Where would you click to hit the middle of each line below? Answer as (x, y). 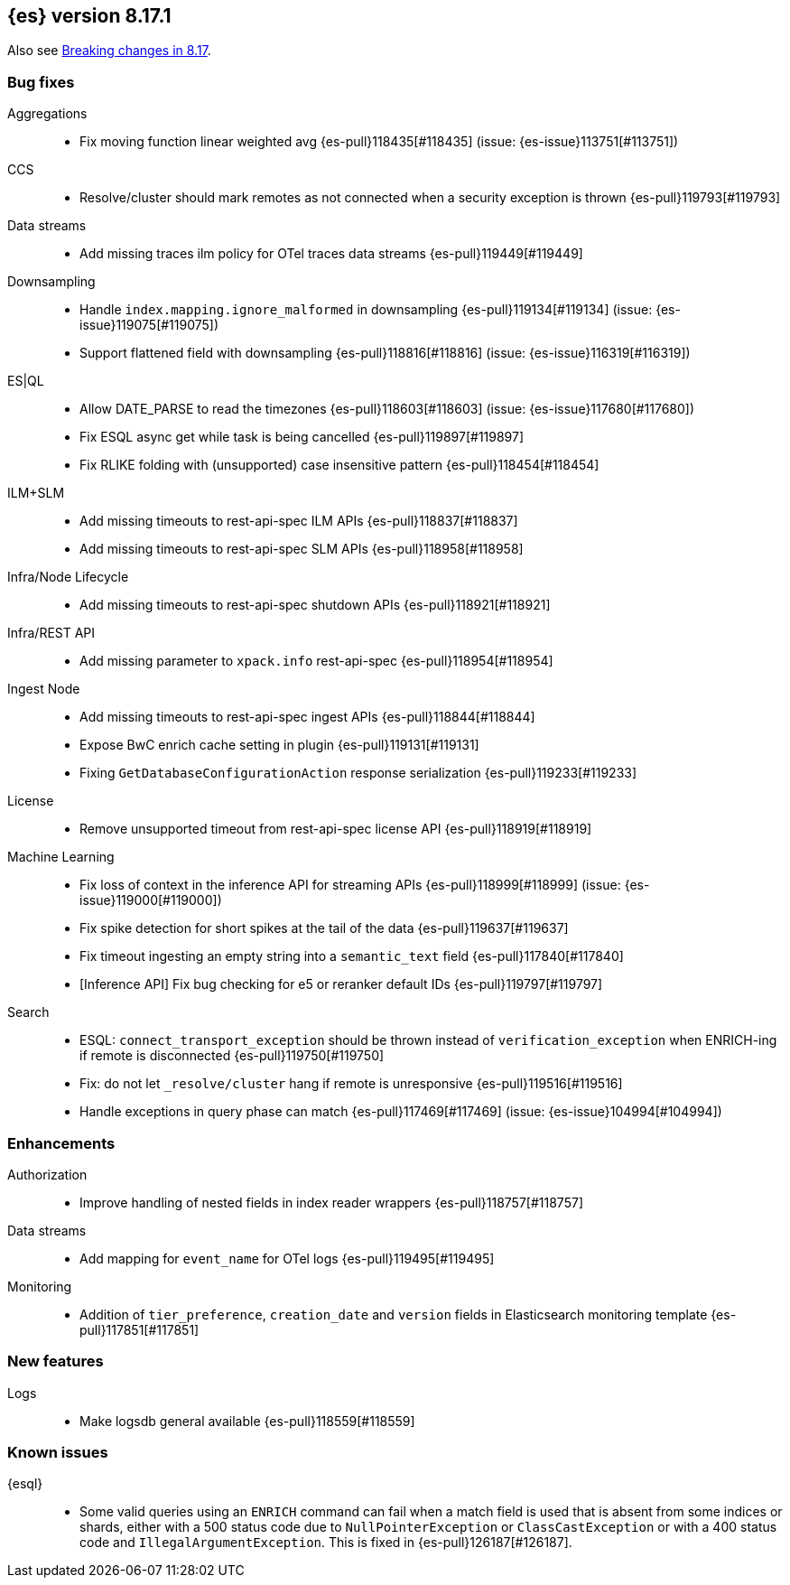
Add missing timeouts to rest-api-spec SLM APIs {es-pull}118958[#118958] (302, 549)
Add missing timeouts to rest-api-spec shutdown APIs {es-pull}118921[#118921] (315, 605)
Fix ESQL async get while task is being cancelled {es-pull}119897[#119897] (302, 437)
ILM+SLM (36, 493)
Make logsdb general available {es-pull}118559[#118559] (247, 1421)
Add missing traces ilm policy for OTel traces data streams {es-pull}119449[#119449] (331, 254)
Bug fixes (41, 82)
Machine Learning (61, 857)
